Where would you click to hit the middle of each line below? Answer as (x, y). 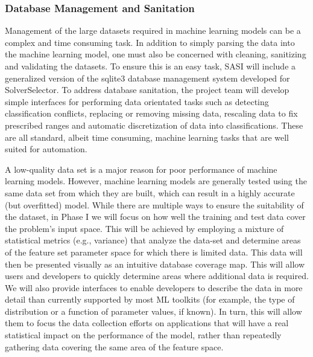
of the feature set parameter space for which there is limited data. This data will (154, 252)
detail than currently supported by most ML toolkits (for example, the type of (150, 299)
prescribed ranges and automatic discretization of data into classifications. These (154, 125)
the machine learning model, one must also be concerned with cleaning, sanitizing (156, 54)
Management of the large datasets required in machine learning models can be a (153, 31)
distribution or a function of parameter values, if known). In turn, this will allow (153, 311)
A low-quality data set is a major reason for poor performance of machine (141, 169)
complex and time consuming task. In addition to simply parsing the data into (150, 42)
